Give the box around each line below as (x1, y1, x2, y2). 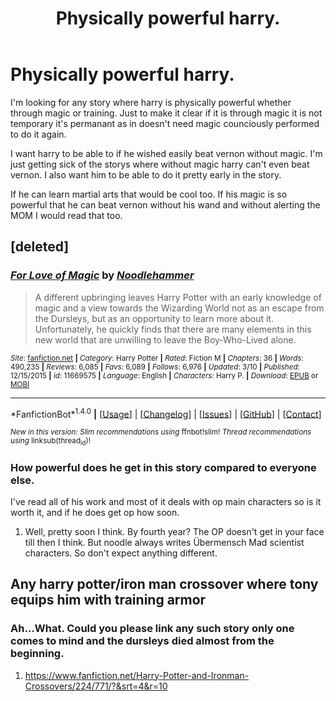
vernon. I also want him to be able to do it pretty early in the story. (10, 168, 282, 181)
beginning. (10, 647, 65, 661)
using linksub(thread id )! (10, 436, 91, 447)
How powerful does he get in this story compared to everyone (10, 460, 317, 474)
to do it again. (10, 128, 67, 140)
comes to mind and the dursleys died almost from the (10, 634, 275, 648)
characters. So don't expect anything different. (24, 547, 218, 559)
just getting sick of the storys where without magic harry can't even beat (10, 158, 310, 170)
